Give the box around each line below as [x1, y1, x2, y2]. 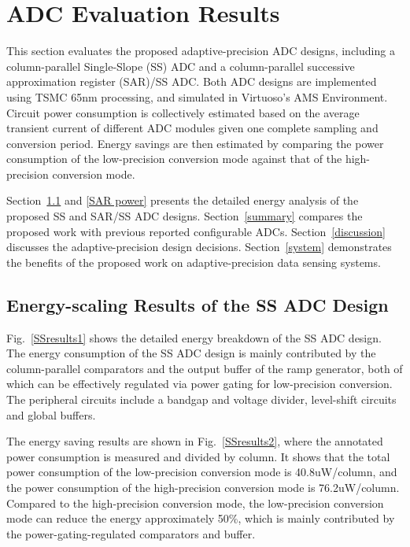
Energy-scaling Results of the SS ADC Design [6, 292, 389, 316]
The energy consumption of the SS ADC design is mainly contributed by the [6, 345, 376, 361]
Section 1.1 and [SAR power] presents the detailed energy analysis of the [6, 192, 359, 209]
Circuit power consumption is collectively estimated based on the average [6, 104, 360, 120]
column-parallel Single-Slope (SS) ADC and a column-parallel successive [6, 57, 355, 74]
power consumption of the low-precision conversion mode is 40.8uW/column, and [6, 464, 397, 480]
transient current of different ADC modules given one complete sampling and [6, 120, 379, 136]
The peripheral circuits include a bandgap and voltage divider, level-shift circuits [6, 391, 397, 408]
